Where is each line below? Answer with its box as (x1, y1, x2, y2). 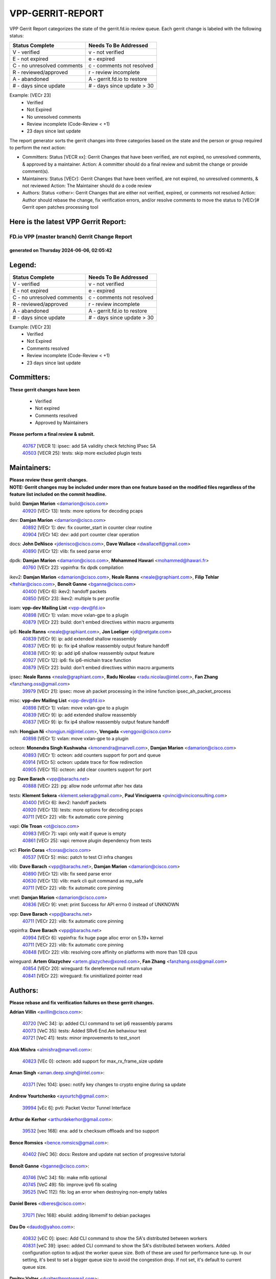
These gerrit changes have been (9, 386, 80, 392)
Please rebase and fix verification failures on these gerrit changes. (9, 999, 154, 1005)
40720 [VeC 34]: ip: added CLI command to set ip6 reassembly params (22, 1021, 173, 1027)
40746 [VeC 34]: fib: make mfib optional (22, 1174, 107, 1180)
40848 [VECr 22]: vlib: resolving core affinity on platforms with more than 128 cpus (22, 949, 198, 955)
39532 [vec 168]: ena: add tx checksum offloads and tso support (22, 1128, 159, 1134)
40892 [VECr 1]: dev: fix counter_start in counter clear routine (22, 524, 152, 531)
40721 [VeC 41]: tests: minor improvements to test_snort (22, 1035, 141, 1041)
